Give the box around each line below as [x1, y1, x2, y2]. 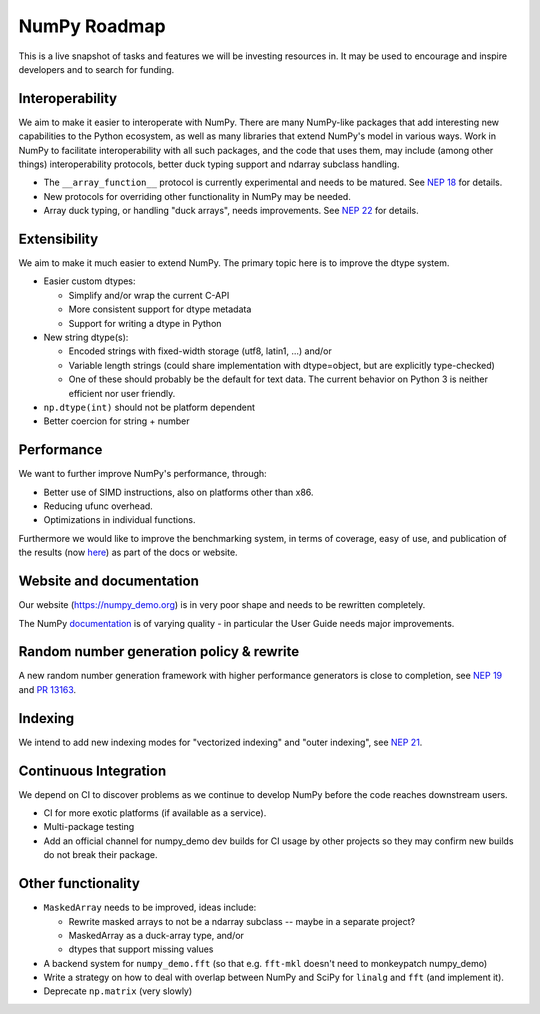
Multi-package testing [43, 821, 135, 833]
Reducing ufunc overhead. [43, 500, 154, 512]
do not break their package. [43, 849, 158, 861]
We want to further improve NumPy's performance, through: [18, 468, 267, 480]
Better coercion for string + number [43, 415, 190, 427]
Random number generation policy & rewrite [18, 643, 300, 660]
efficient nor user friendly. [68, 387, 176, 399]
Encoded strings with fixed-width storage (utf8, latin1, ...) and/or [68, 345, 332, 357]
